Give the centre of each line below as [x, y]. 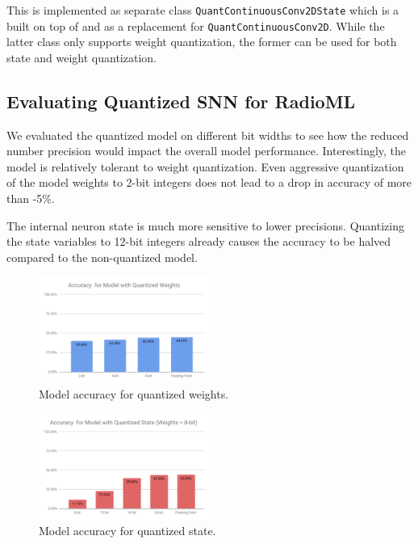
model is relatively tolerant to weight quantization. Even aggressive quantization [205, 166]
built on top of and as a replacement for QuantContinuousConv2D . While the [196, 25]
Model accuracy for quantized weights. [134, 394]
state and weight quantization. [82, 57]
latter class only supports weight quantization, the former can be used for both [202, 42]
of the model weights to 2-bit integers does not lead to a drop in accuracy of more [209, 182]
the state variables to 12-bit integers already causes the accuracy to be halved [199, 241]
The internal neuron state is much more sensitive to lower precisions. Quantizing [205, 225]
